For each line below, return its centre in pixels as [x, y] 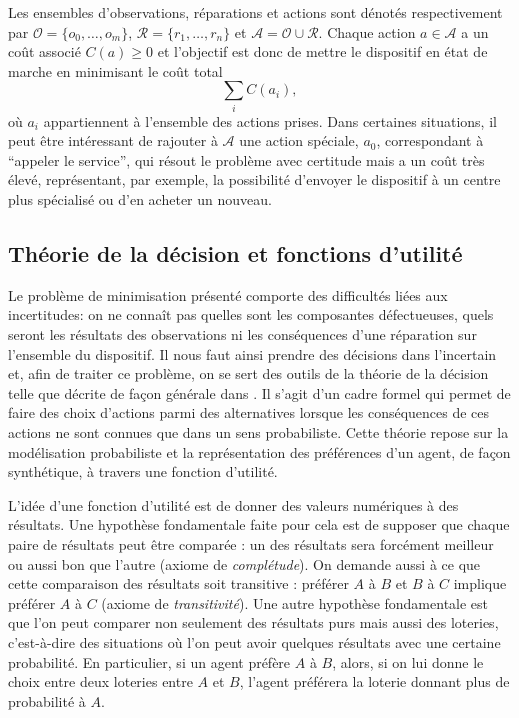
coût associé [44, 51]
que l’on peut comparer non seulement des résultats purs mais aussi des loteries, [253, 622]
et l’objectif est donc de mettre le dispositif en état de [322, 51]
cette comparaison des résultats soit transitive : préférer [178, 583]
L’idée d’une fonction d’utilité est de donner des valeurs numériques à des [233, 504]
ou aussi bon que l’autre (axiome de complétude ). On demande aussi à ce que [244, 563]
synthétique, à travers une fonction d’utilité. [143, 471]
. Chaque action [367, 31]
